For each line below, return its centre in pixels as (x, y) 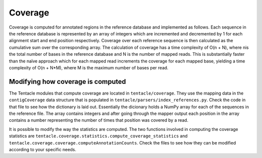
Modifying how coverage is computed (67, 82)
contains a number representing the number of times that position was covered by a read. (99, 120)
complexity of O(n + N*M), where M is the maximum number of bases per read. (89, 67)
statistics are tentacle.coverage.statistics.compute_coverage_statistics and (98, 136)
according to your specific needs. (42, 149)
